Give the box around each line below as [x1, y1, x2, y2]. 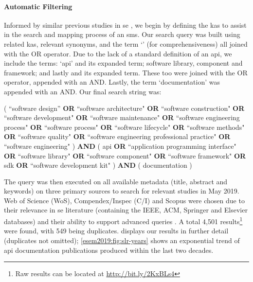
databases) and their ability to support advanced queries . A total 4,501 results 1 [4, 215, 243, 226]
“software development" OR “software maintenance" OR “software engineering [4, 112, 240, 123]
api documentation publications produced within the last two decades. [4, 245, 214, 255]
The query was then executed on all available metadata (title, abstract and [4, 176, 228, 186]
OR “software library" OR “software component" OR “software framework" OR [4, 150, 246, 160]
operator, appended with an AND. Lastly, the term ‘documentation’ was [4, 77, 220, 87]
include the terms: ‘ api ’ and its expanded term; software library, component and [4, 58, 243, 68]
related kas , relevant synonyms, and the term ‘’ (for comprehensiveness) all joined [4, 38, 248, 49]
